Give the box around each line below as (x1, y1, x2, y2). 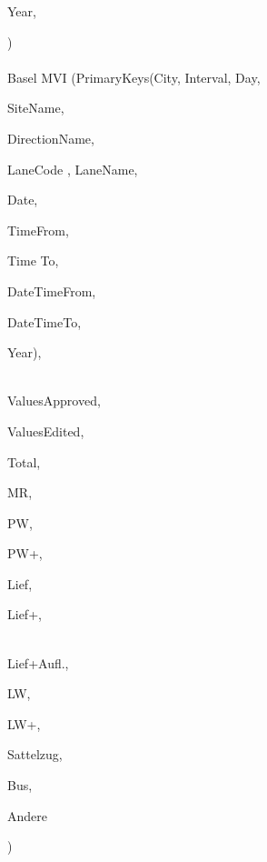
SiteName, (7, 98, 64, 117)
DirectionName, (7, 128, 94, 147)
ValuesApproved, (7, 391, 101, 410)
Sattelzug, (7, 745, 63, 764)
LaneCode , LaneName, (7, 159, 138, 178)
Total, (7, 452, 41, 471)
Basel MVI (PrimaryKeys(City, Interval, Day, (7, 67, 261, 86)
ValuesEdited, (7, 421, 84, 440)
